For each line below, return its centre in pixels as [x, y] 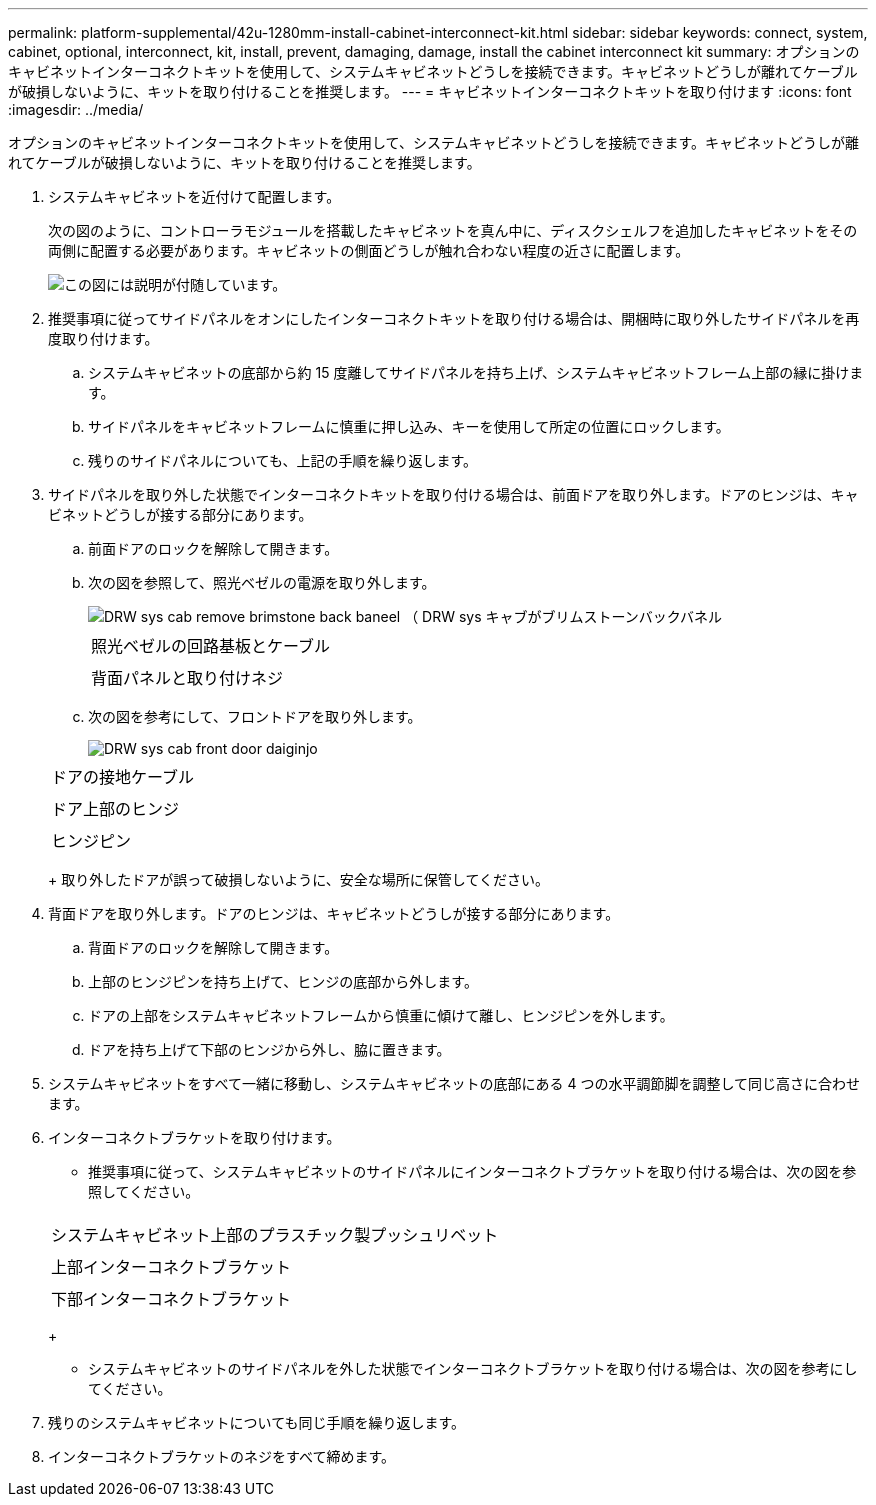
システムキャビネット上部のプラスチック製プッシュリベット [275, 1235]
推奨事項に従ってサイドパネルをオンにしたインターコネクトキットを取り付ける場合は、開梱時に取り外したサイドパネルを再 [454, 318]
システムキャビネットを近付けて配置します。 [194, 196]
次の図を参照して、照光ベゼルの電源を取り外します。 [262, 582]
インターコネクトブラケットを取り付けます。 [194, 1137]
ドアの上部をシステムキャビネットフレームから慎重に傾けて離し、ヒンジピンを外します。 [381, 1015]
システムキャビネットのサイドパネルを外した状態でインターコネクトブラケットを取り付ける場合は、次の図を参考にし [473, 1368]
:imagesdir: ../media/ [76, 109]
